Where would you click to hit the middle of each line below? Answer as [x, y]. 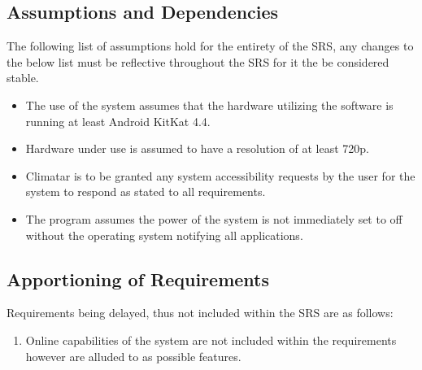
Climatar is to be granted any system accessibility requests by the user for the [220, 175]
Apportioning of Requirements [138, 279]
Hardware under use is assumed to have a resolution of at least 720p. [197, 148]
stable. [23, 78]
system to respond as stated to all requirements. [146, 192]
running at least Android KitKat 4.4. [118, 121]
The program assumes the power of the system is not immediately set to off [214, 218]
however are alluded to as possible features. [133, 356]
